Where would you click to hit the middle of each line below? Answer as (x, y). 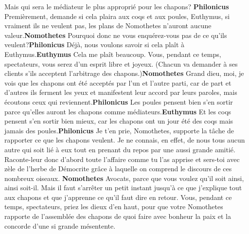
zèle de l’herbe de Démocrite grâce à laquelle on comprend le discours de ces (118, 169)
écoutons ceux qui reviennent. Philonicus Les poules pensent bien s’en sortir (119, 101)
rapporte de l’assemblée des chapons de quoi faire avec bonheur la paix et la (118, 216)
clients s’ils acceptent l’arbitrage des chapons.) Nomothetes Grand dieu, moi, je (124, 73)
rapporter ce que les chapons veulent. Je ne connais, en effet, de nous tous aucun (125, 140)
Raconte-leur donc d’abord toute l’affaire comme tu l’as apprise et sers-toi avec (122, 159)
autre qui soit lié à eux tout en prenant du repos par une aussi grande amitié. (120, 149)
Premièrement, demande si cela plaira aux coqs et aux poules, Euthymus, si (117, 16)
